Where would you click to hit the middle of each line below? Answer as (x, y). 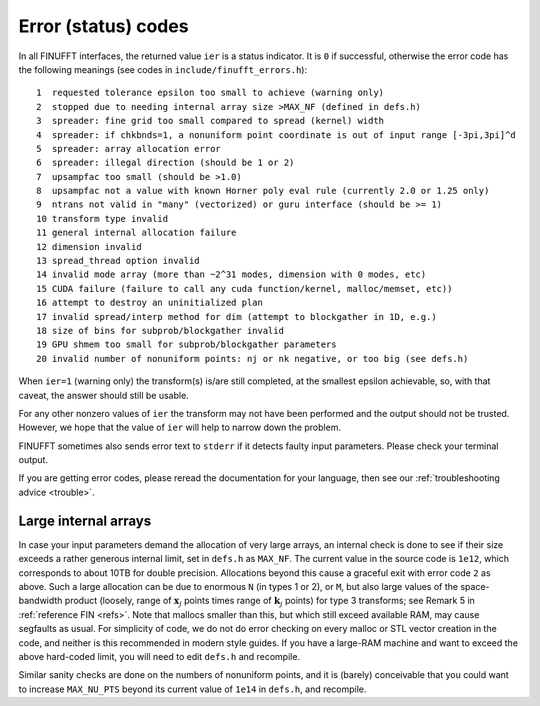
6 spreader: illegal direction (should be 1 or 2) (165, 163)
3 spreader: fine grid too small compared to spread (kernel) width (210, 121)
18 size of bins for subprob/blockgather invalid (160, 330)
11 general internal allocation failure (136, 233)
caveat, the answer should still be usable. (103, 395)
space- (475, 586)
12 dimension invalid (89, 246)
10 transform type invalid (102, 218)
